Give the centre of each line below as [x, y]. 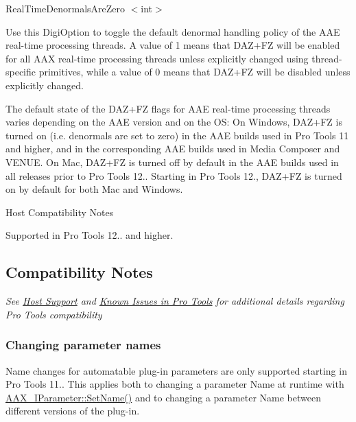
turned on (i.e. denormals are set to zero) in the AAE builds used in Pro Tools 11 [177, 135]
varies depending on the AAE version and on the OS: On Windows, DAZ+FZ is [174, 122]
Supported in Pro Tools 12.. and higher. [90, 235]
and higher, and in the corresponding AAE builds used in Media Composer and [173, 149]
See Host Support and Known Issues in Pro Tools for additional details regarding [175, 301]
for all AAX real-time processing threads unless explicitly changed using [157, 58]
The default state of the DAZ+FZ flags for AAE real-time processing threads [168, 108]
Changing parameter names [83, 345]
